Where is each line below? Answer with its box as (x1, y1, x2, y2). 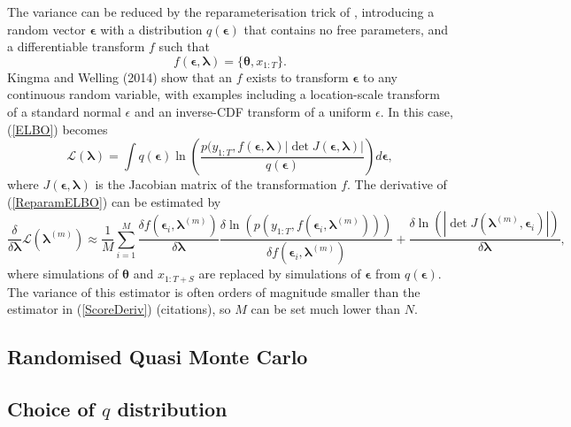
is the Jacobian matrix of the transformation (95, 175, 337, 194)
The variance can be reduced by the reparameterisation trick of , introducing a (7, 3, 435, 20)
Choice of (7, 395, 95, 423)
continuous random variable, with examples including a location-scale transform (7, 85, 440, 103)
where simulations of (7, 264, 119, 283)
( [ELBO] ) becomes (7, 119, 108, 138)
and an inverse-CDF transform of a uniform (134, 102, 372, 120)
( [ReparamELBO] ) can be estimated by (7, 192, 221, 210)
